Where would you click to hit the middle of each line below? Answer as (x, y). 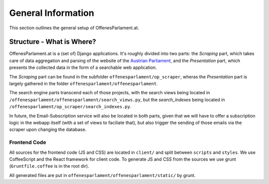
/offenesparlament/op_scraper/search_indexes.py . (70, 107)
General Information (52, 13)
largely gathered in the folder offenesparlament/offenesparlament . (83, 84)
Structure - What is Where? (53, 42)
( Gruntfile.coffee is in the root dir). (49, 166)
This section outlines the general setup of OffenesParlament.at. (74, 28)
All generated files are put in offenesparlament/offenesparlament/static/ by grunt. (102, 175)
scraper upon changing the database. (48, 129)
